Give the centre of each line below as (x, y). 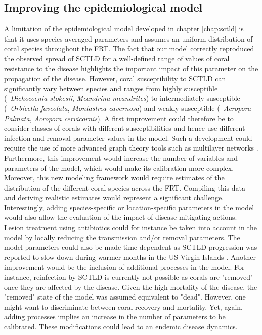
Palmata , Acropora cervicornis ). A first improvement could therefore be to (119, 118)
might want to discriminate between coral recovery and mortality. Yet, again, (123, 306)
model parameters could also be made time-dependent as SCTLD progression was (131, 247)
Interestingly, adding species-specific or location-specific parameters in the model (129, 207)
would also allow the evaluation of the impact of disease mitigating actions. (121, 217)
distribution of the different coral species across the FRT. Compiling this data (125, 187)
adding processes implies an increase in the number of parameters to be (115, 317)
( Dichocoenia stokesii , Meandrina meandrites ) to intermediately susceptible (122, 98)
